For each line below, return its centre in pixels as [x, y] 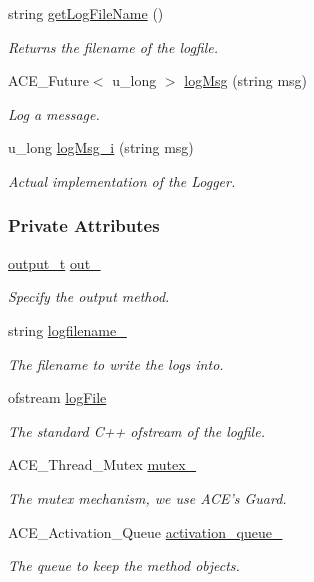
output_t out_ [54, 262]
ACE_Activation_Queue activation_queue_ [145, 531]
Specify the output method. [89, 296]
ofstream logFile [57, 397]
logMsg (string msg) [246, 80]
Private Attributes [84, 225]
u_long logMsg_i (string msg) [101, 147]
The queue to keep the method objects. [124, 565]
